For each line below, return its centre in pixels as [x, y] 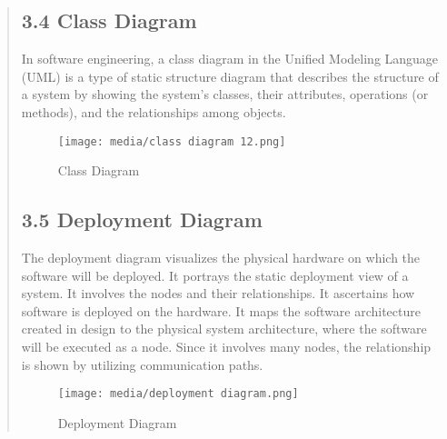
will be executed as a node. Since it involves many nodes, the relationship [226, 346]
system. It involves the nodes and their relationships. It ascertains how [218, 293]
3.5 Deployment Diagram [142, 219]
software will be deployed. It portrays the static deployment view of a [215, 275]
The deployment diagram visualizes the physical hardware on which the [221, 258]
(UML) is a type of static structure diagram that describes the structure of [230, 76]
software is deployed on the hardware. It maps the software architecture [221, 310]
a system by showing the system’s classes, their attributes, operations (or [225, 94]
